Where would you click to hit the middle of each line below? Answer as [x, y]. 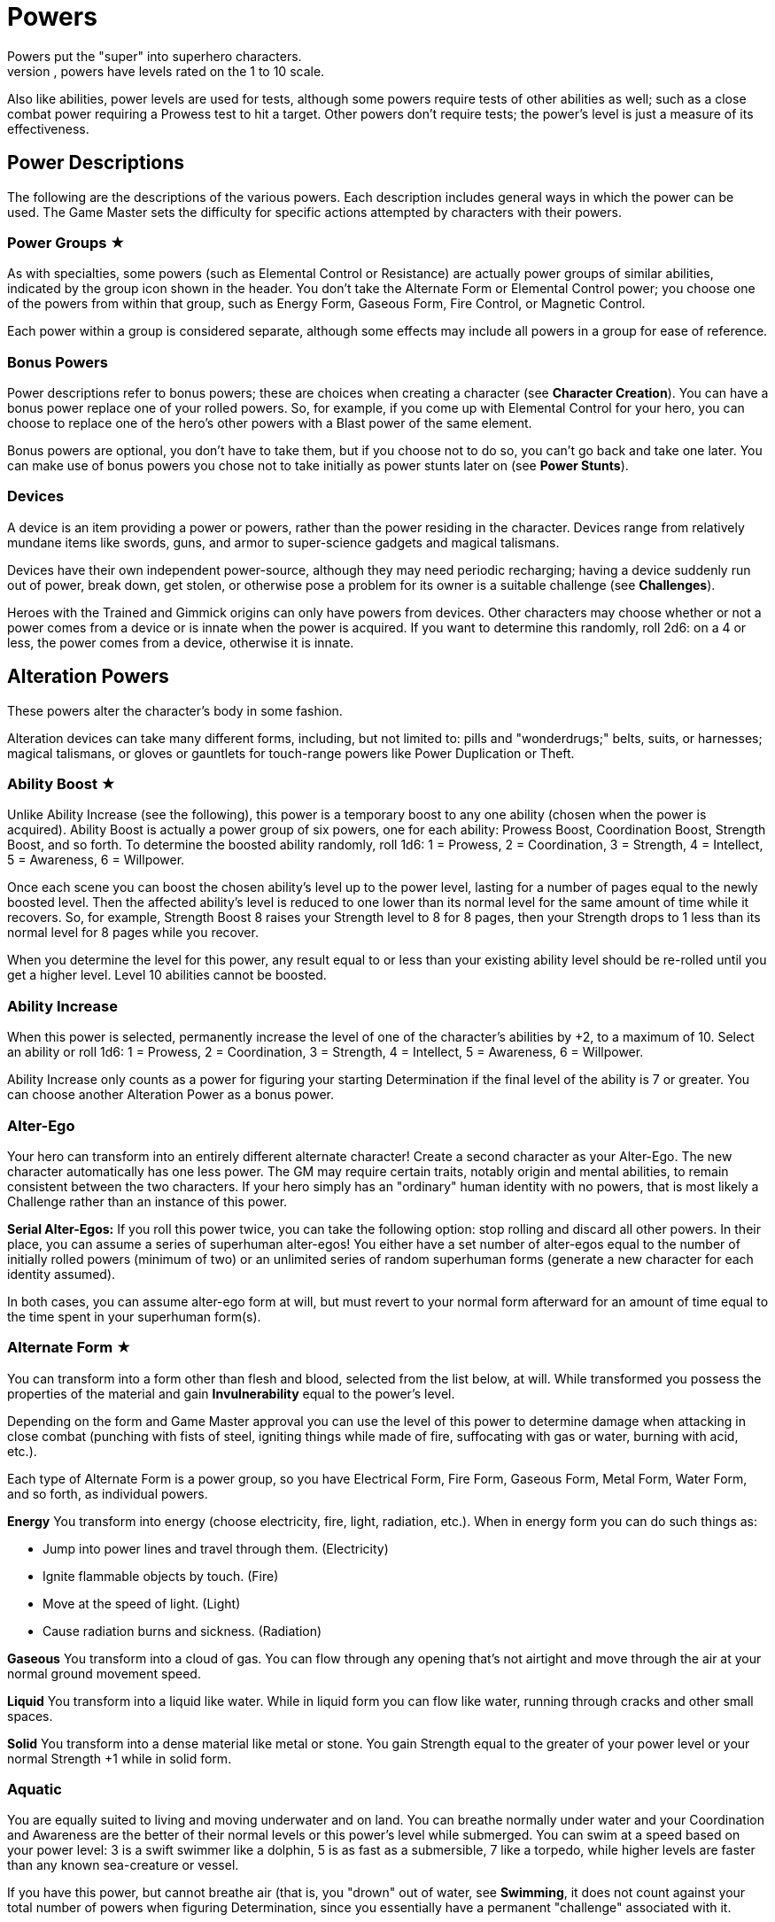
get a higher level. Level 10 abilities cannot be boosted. [167, 975]
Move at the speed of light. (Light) [142, 1603]
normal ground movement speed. [104, 1673]
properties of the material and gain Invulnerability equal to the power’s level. [231, 1393]
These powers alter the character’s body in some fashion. [175, 710]
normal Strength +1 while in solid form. [120, 1758]
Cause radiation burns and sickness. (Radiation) [182, 1631]
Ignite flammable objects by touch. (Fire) [161, 1576]
